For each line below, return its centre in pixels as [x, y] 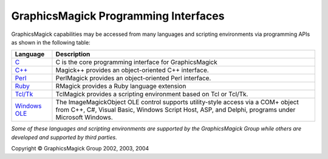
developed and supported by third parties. [64, 137]
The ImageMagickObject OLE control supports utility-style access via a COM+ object [177, 102]
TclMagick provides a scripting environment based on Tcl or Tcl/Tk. [152, 94]
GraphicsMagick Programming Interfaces [118, 16]
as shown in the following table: [51, 42]
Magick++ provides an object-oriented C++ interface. [132, 70]
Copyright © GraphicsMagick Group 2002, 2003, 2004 [80, 149]
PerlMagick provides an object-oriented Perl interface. [133, 78]
